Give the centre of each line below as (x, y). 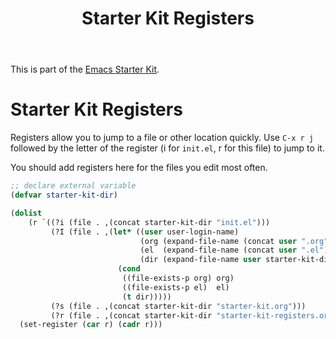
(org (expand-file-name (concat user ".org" (234, 241)
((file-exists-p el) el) (175, 287)
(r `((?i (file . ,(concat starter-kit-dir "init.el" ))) (149, 222)
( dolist (26, 213)
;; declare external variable (73, 186)
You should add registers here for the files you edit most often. (139, 168)
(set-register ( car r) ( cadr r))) (91, 325)
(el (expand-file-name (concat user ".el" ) (234, 250)
